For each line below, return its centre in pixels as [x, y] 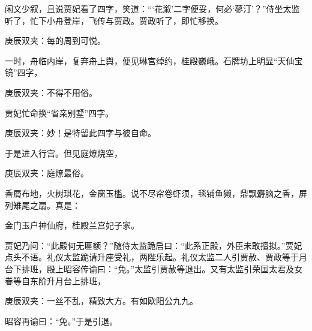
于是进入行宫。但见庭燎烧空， [64, 153]
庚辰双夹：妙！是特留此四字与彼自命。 [80, 133]
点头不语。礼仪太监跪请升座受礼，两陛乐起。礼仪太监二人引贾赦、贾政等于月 [156, 257]
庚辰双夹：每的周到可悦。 [55, 40]
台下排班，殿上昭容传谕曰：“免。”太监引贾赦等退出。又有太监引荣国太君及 [150, 268]
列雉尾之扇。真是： [43, 205]
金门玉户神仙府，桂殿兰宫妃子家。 [72, 225]
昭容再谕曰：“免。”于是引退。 [61, 321]
